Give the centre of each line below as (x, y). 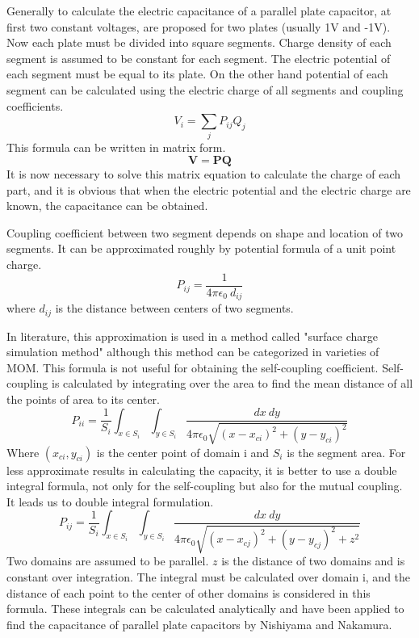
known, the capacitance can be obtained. (107, 206)
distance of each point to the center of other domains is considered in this (189, 592)
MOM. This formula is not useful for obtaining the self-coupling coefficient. (193, 367)
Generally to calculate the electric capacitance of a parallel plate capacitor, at (199, 10)
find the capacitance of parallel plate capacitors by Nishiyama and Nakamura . (199, 624)
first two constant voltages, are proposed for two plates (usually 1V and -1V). (199, 26)
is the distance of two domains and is (313, 561)
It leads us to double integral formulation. (110, 501)
